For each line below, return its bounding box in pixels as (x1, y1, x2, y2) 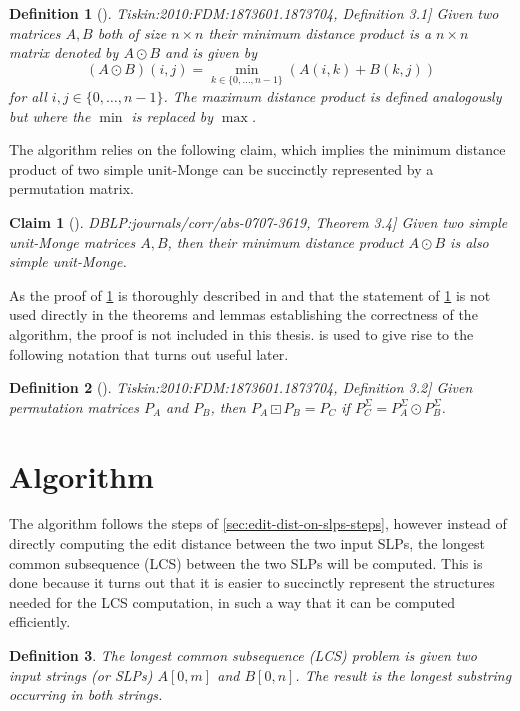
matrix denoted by (9, 42, 119, 63)
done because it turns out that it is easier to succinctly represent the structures (9, 572, 495, 593)
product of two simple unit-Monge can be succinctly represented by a (9, 158, 434, 179)
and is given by (165, 42, 258, 63)
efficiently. (9, 611, 71, 632)
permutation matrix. (9, 178, 134, 199)
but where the (9, 105, 91, 126)
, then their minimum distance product (167, 231, 404, 252)
